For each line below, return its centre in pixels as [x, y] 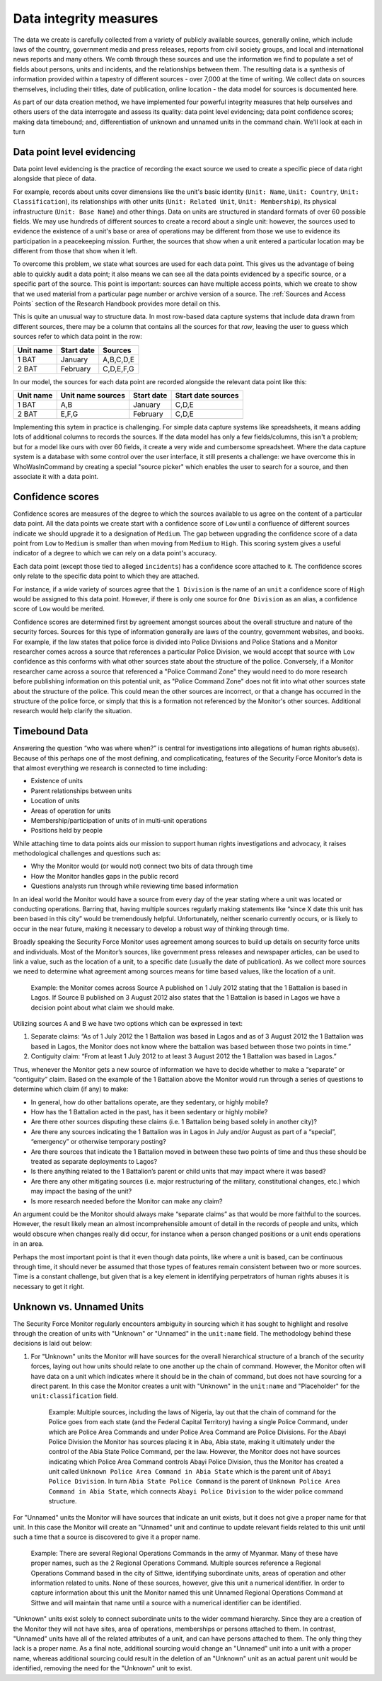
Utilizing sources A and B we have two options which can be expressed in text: [128, 1023]
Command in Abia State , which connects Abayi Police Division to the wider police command [196, 1491]
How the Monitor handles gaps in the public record [105, 876]
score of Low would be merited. [59, 609]
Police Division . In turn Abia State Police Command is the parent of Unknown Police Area [195, 1481]
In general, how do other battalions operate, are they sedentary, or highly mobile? [150, 1102]
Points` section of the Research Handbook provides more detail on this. [117, 304]
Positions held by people [66, 831]
